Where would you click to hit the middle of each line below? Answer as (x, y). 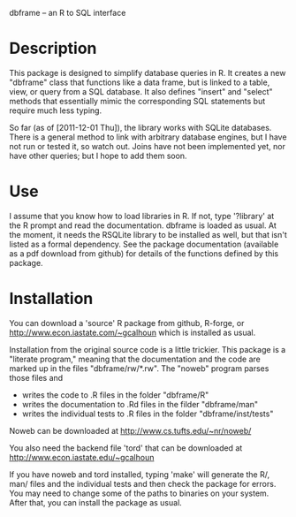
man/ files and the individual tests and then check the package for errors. (143, 483)
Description (53, 49)
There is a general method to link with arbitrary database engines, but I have (148, 137)
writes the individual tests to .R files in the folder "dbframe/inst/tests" (148, 414)
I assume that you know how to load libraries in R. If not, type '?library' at (142, 216)
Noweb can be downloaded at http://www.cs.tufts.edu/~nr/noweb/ (130, 430)
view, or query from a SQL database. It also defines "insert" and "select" (141, 91)
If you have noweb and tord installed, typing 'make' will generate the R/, (140, 474)
